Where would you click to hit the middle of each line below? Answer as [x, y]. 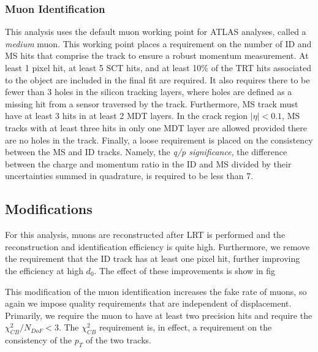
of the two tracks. [118, 340]
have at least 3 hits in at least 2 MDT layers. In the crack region [127, 116]
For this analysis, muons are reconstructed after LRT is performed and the [145, 235]
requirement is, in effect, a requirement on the [185, 327]
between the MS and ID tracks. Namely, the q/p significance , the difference [146, 152]
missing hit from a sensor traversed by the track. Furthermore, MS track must [152, 103]
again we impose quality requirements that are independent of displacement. [148, 303]
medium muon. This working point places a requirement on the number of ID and [158, 43]
